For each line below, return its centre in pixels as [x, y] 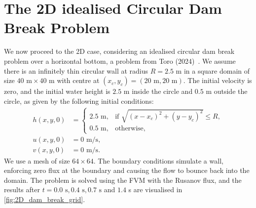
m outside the [227, 91]
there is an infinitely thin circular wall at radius [76, 70]
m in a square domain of [213, 70]
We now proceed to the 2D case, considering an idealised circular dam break [119, 51]
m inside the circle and [158, 91]
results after [22, 189]
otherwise [129, 129]
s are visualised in [155, 189]
